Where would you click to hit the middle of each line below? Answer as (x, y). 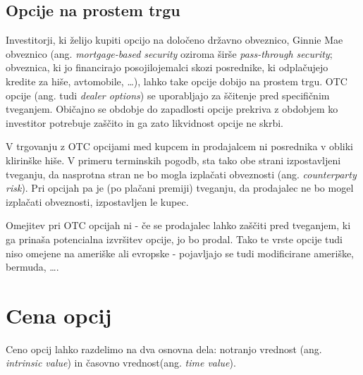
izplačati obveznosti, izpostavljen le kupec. (97, 201)
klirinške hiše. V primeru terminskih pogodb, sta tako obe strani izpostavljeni (173, 160)
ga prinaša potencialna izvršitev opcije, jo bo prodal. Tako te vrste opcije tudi (174, 239)
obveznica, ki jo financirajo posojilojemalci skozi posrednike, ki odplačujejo (167, 67)
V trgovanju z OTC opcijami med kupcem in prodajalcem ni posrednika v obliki (179, 146)
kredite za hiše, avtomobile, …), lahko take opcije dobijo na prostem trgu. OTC (177, 81)
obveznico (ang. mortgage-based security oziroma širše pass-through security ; (169, 53)
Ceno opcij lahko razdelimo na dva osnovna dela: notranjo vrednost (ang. (164, 349)
